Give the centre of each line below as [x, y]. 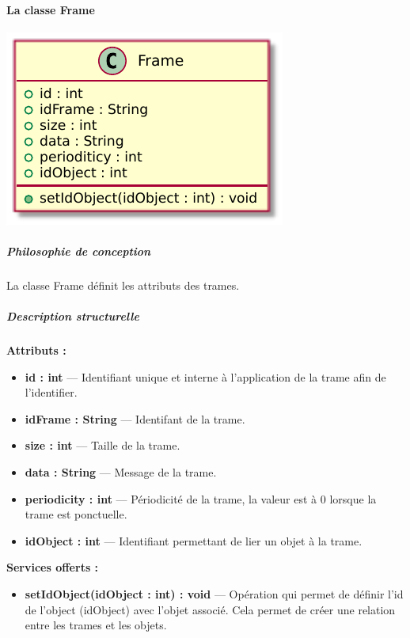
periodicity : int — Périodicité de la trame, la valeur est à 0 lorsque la [201, 498]
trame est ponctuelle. [76, 514]
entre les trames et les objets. [96, 625]
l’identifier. [51, 392]
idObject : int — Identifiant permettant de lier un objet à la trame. [194, 540]
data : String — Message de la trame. [121, 472]
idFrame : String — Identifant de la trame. [135, 418]
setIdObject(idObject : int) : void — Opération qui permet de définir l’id [214, 594]
